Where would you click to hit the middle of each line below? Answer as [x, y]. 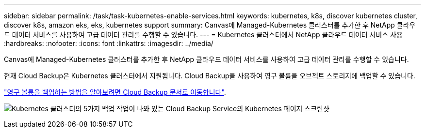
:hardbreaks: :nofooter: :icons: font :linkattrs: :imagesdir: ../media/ [109, 43]
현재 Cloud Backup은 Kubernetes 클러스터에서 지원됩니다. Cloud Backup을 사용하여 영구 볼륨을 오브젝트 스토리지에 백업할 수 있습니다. [210, 76]
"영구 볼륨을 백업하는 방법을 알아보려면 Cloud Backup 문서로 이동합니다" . [115, 92]
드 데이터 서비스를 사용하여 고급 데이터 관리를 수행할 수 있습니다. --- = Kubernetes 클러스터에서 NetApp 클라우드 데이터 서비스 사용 [203, 35]
